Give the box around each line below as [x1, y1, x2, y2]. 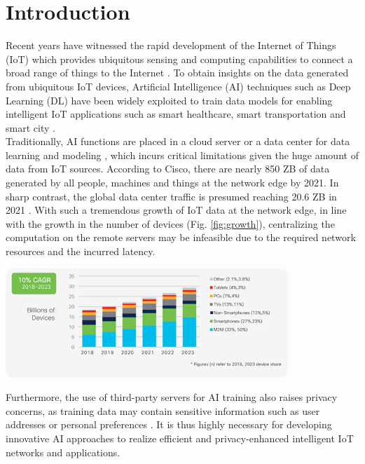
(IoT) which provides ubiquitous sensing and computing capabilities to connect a [6, 51, 353, 66]
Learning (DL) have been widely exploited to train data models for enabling [6, 93, 333, 107]
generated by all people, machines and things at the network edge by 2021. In [6, 175, 339, 190]
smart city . [6, 120, 55, 135]
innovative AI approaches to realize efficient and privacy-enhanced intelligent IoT [6, 430, 354, 445]
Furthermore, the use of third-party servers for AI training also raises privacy [6, 390, 338, 404]
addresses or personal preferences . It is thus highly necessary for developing [6, 417, 332, 432]
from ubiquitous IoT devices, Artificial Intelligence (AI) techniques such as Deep [6, 79, 351, 93]
